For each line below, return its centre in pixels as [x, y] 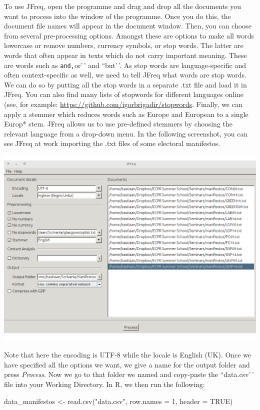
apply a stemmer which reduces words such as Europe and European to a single [126, 114]
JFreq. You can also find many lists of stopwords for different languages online [124, 94]
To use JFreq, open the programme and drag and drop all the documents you [123, 6]
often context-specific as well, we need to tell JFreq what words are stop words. [125, 75]
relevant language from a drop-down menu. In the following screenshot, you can [126, 133]
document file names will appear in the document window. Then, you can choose [128, 26]
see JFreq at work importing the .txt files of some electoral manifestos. [112, 143]
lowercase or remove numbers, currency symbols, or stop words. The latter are [124, 45]
